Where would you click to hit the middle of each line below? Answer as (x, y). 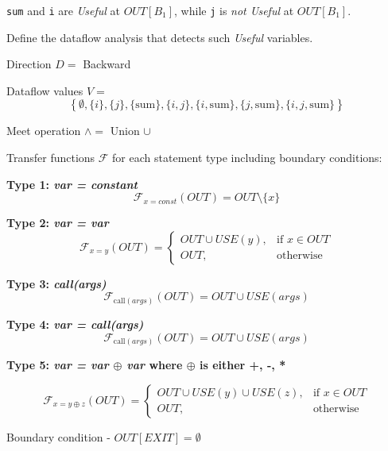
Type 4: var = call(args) (75, 324)
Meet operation (44, 131)
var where (155, 365)
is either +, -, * (242, 365)
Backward (107, 64)
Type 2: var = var (58, 223)
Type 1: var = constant (72, 184)
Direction (29, 64)
